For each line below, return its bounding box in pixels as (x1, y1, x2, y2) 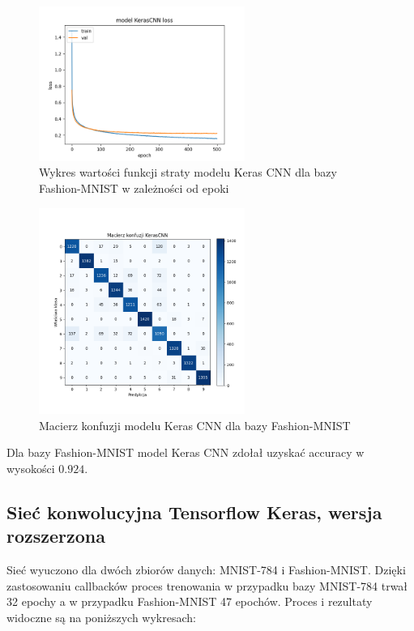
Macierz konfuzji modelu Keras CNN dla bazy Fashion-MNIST (39, 416, 351, 433)
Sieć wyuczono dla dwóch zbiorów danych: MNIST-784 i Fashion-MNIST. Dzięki (6, 561, 406, 578)
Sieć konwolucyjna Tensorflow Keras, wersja (6, 499, 382, 524)
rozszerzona (6, 523, 106, 548)
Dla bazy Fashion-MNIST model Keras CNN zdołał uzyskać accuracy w (6, 444, 365, 461)
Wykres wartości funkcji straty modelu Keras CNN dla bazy (39, 164, 337, 181)
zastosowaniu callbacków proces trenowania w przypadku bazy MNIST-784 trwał (6, 577, 408, 594)
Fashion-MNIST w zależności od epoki (39, 179, 229, 196)
